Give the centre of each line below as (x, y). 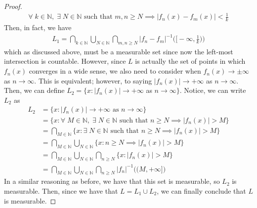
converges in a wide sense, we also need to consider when (115, 71)
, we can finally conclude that (201, 190)
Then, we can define (34, 90)
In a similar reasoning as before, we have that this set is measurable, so (112, 181)
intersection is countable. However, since (65, 61)
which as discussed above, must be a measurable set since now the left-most (119, 51)
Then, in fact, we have (38, 27)
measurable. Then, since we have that (61, 190)
